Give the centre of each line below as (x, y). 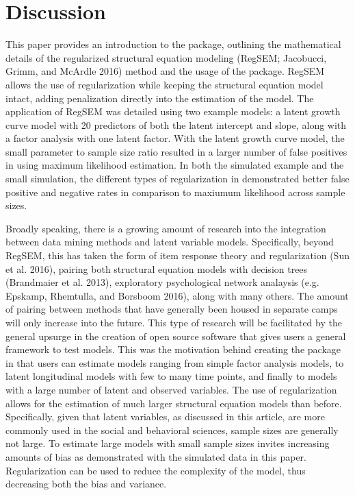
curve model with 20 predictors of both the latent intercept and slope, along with (176, 124)
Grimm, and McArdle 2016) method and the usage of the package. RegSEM (165, 71)
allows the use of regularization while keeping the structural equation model (165, 84)
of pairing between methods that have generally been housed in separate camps (172, 309)
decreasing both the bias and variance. (86, 484)
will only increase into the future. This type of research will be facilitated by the (174, 322)
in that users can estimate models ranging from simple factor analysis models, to (175, 362)
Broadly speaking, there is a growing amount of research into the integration (166, 228)
